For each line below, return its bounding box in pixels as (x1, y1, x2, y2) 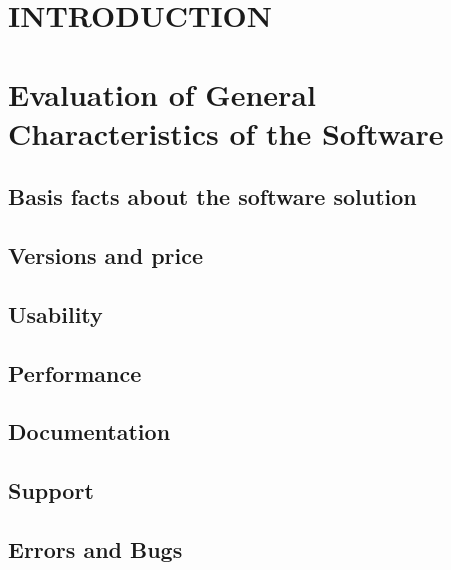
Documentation (8, 416, 171, 447)
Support (8, 475, 94, 506)
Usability (8, 298, 103, 329)
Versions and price (8, 240, 204, 271)
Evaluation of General (8, 73, 316, 114)
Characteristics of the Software (8, 112, 444, 153)
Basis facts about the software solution (8, 181, 417, 212)
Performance (8, 357, 142, 388)
